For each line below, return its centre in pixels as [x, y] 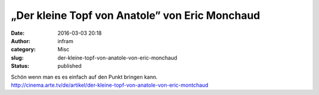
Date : [18, 33]
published [70, 66]
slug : [17, 58]
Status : [20, 66]
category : [23, 50]
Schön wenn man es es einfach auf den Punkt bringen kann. [84, 77]
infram [66, 41]
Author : [21, 41]
